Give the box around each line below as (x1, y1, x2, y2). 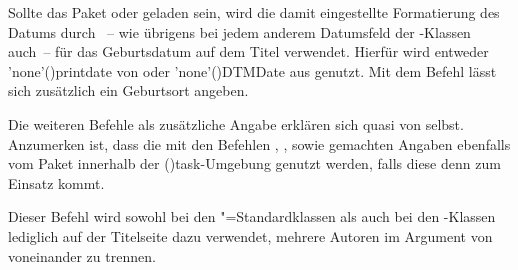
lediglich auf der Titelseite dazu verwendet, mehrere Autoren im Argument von (8, 225, 493, 246)
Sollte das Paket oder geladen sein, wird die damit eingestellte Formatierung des (8, 2, 500, 22)
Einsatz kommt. (8, 172, 105, 193)
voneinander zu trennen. (8, 245, 156, 266)
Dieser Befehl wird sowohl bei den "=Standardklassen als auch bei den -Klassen (8, 206, 496, 227)
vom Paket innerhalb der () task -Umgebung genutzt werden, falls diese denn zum (8, 153, 501, 174)
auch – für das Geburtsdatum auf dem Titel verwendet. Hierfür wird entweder (8, 41, 489, 62)
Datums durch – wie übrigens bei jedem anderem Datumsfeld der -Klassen (8, 21, 471, 42)
